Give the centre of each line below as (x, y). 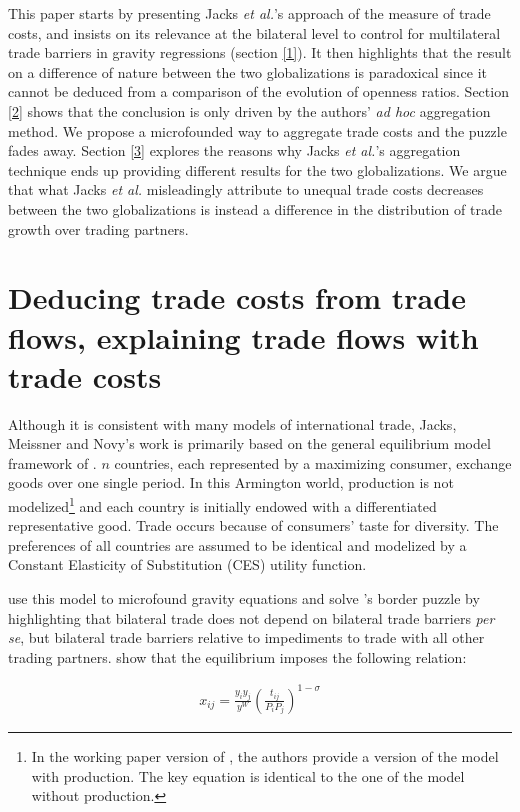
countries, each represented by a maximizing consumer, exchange (313, 462)
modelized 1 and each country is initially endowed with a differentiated (222, 504)
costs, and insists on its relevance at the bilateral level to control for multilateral (254, 32)
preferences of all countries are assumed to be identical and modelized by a (237, 544)
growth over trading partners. (98, 228)
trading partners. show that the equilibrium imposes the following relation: (237, 656)
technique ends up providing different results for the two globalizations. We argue (257, 169)
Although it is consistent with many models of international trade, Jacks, (232, 423)
